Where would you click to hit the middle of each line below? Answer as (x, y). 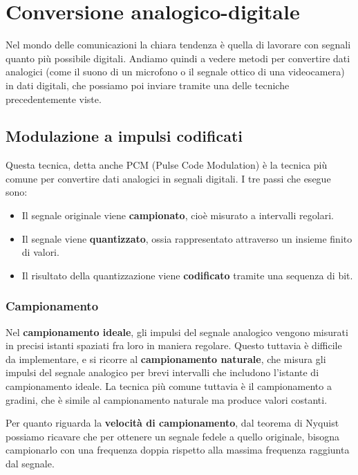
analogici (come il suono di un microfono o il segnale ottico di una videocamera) (175, 72)
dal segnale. (30, 464)
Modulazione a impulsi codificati (124, 136)
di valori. (40, 252)
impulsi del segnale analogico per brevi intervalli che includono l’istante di (162, 372)
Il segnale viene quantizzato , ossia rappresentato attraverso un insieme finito (187, 238)
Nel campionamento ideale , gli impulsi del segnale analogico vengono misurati (177, 332)
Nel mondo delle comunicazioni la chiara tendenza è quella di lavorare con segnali (178, 45)
